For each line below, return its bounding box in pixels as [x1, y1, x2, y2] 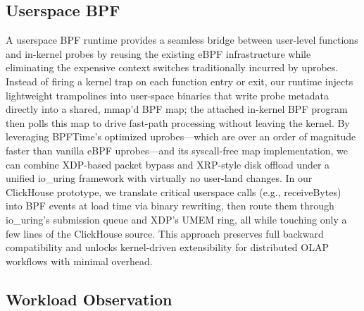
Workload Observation [6, 288, 172, 310]
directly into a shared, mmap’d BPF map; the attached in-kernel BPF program [6, 102, 348, 116]
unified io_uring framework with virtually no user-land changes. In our [6, 171, 313, 185]
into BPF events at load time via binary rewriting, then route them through [6, 198, 334, 213]
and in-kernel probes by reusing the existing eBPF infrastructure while [6, 46, 311, 61]
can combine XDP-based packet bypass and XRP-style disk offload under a [6, 157, 330, 171]
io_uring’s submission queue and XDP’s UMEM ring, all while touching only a [6, 212, 347, 226]
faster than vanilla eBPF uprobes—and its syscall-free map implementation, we [6, 142, 349, 157]
